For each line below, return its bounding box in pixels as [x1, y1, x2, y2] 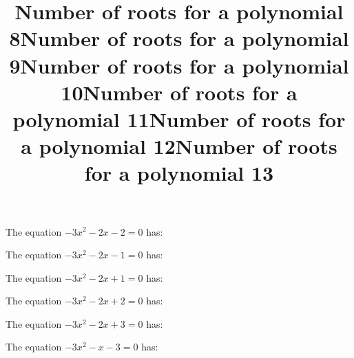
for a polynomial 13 [84, 159, 274, 187]
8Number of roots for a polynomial [9, 24, 349, 52]
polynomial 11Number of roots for [12, 104, 346, 133]
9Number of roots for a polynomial [9, 51, 349, 79]
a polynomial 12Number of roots [21, 132, 337, 160]
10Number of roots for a [61, 78, 298, 106]
